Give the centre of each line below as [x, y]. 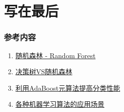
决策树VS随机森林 [44, 72]
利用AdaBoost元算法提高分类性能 [68, 88]
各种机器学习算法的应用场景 [60, 104]
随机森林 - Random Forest [55, 55]
